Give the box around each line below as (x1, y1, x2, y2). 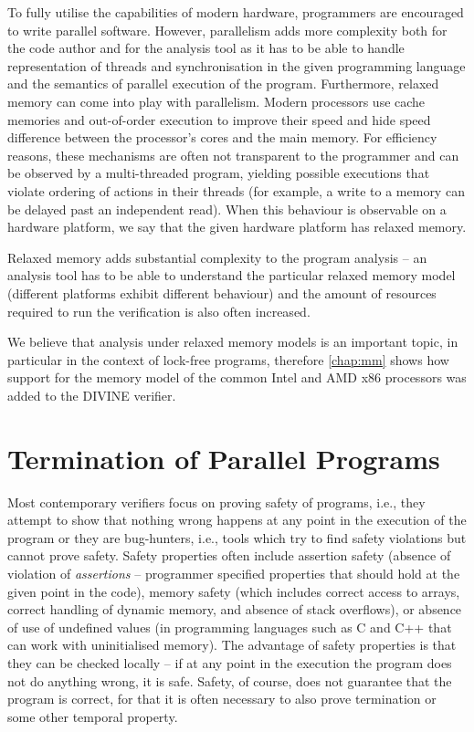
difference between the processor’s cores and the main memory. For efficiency (7, 128, 437, 147)
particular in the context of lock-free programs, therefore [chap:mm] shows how (7, 350, 449, 369)
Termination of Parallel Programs (7, 439, 440, 476)
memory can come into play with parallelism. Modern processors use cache (7, 91, 426, 110)
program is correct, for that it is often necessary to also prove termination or (7, 689, 437, 708)
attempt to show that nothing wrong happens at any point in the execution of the (7, 510, 467, 529)
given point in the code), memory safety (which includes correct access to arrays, (7, 581, 460, 601)
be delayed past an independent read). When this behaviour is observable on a (7, 199, 447, 218)
